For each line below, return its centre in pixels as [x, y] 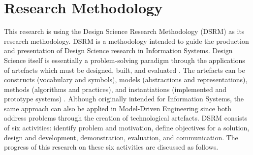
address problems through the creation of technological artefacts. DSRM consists [126, 118]
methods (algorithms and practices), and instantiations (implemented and [115, 89]
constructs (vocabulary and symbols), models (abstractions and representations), [126, 79]
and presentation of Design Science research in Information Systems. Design [118, 50]
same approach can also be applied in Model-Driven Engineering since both [118, 108]
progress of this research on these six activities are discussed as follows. [111, 147]
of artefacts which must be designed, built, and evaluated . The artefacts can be [125, 70]
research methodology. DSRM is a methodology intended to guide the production [126, 41]
